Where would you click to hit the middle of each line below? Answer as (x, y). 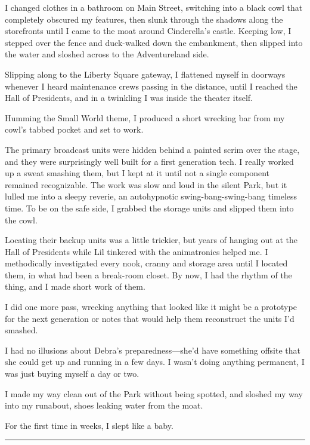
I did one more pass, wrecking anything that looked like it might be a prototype (151, 307)
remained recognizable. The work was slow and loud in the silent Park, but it (146, 184)
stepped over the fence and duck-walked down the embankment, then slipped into (154, 42)
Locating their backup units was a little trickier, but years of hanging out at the (151, 240)
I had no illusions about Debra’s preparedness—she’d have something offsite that (153, 350)
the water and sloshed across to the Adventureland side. (107, 54)
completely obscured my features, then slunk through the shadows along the (144, 19)
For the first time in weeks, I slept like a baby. (89, 425)
